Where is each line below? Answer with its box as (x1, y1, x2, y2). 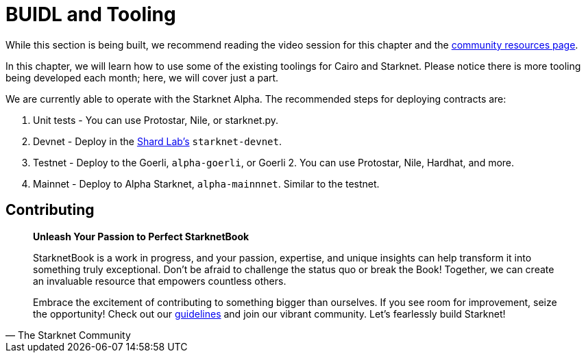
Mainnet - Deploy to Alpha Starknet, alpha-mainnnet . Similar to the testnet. (33, 177, 380, 190)
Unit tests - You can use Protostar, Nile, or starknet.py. (33, 114, 278, 126)
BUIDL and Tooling (5, 3, 176, 26)
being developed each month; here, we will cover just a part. (5, 71, 279, 84)
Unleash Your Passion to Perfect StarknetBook (33, 230, 249, 242)
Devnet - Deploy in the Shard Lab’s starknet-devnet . (33, 135, 282, 147)
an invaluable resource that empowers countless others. (33, 274, 286, 287)
